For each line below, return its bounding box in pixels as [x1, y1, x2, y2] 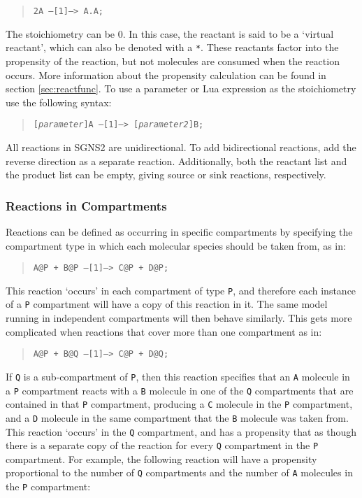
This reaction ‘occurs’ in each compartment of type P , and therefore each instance [6, 283, 356, 297]
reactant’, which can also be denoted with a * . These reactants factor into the [6, 40, 339, 55]
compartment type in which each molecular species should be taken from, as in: [6, 238, 346, 252]
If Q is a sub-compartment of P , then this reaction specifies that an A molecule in [6, 369, 350, 383]
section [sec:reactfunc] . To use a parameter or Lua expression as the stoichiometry [6, 81, 356, 96]
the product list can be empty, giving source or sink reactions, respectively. [6, 167, 326, 182]
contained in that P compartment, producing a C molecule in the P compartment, [6, 397, 353, 411]
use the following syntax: [6, 94, 112, 109]
